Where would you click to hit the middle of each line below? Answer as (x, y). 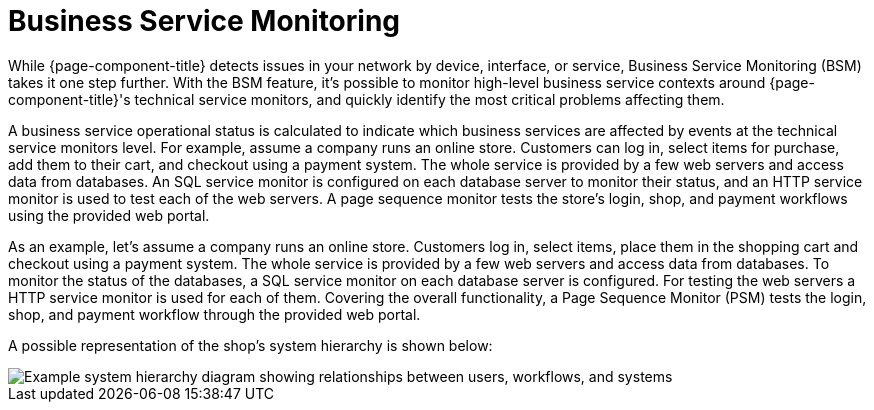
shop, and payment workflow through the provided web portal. (214, 314)
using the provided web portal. (109, 215)
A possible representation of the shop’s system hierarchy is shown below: (250, 345)
